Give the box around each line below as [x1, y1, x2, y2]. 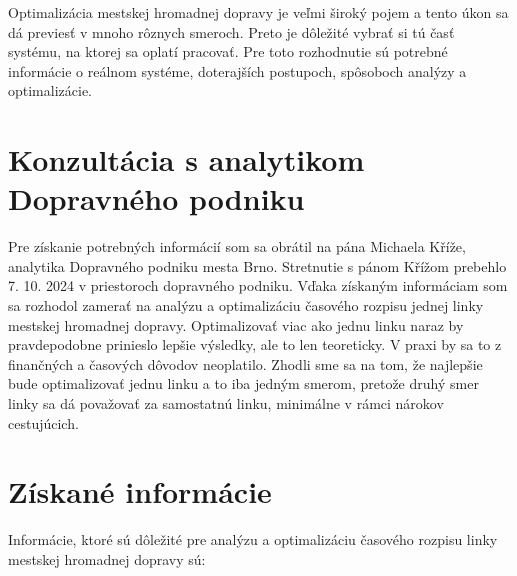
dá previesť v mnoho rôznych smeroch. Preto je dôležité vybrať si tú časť [8, 21, 455, 42]
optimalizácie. [8, 80, 92, 101]
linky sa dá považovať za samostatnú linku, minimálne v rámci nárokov [8, 393, 444, 414]
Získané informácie [8, 471, 272, 512]
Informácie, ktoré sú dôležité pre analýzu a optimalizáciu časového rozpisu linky [8, 529, 498, 550]
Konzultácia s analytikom [8, 139, 365, 180]
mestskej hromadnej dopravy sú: [8, 548, 206, 569]
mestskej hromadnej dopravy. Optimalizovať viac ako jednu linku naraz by [8, 314, 464, 335]
